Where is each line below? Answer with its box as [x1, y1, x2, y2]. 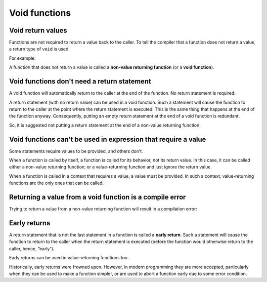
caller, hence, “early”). [9, 245, 55, 251]
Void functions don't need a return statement [9, 77, 151, 86]
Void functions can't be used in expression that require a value [9, 135, 206, 143]
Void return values [9, 26, 67, 35]
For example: [9, 55, 36, 61]
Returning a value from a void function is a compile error [9, 193, 186, 201]
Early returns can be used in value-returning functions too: [9, 255, 129, 261]
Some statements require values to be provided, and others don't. [9, 148, 143, 154]
